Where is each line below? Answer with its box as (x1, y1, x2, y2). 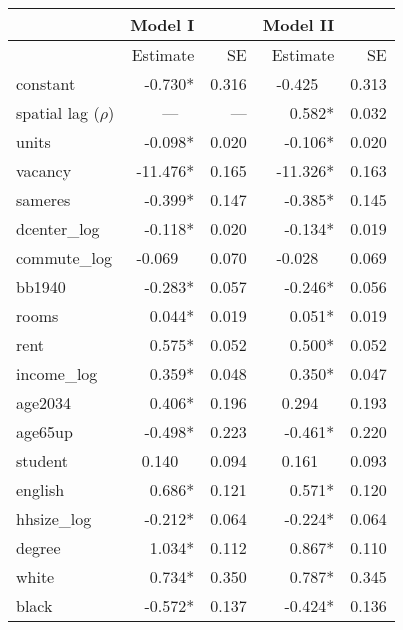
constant (16, 72, 76, 95)
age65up (16, 420, 73, 443)
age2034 (16, 391, 72, 414)
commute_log (16, 246, 112, 269)
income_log (16, 362, 98, 385)
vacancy (16, 159, 72, 182)
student (16, 449, 69, 472)
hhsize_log (16, 507, 92, 530)
